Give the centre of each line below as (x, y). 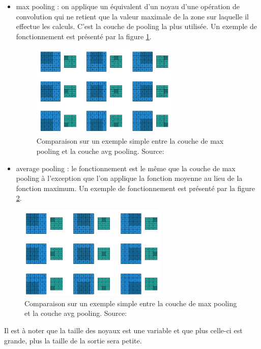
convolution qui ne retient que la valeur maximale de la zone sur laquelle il (132, 16)
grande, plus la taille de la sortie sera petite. (73, 340)
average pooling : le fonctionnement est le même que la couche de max (126, 168)
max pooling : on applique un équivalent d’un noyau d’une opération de (128, 6)
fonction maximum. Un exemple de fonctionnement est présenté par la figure (136, 188)
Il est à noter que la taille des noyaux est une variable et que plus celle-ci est (123, 330)
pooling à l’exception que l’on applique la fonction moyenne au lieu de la (129, 178)
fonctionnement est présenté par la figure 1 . (84, 36)
